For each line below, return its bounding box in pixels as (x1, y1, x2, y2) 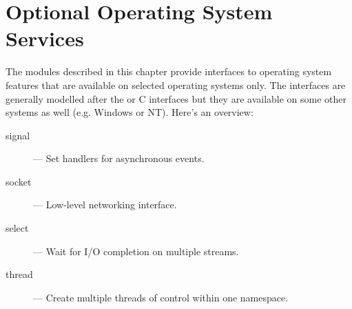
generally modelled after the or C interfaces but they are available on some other (6, 91, 347, 106)
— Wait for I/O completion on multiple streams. (33, 243, 239, 258)
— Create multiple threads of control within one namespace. (33, 290, 289, 304)
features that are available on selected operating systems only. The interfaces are (6, 77, 346, 92)
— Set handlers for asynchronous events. (33, 151, 205, 166)
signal (6, 128, 30, 142)
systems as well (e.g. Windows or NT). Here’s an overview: (6, 105, 253, 119)
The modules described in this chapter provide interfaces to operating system (6, 64, 332, 79)
